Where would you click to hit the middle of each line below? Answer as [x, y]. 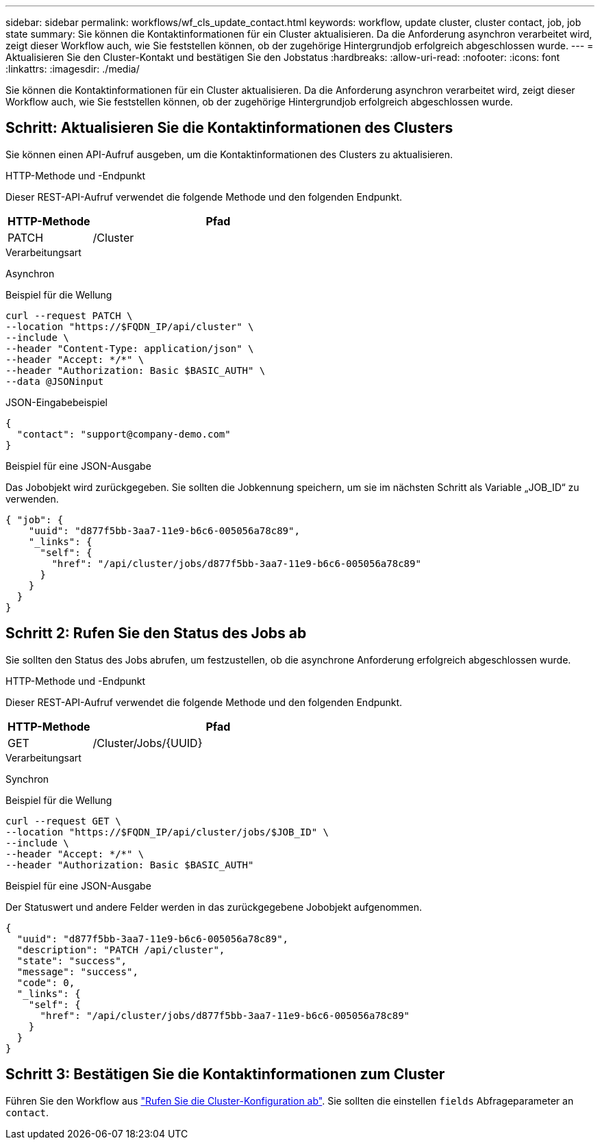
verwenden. [32, 499]
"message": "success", [77, 971]
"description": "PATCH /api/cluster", [121, 949]
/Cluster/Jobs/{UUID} [148, 743]
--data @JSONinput [55, 381]
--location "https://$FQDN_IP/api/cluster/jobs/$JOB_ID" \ [167, 832]
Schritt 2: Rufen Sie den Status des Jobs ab [156, 633]
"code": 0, [46, 982]
